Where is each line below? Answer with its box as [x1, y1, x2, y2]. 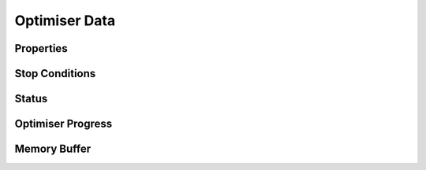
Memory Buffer [14, 142, 92, 156]
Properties [14, 42, 68, 55]
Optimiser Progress [14, 117, 113, 131]
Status [14, 92, 48, 105]
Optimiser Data [14, 12, 116, 29]
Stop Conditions [14, 67, 96, 80]
